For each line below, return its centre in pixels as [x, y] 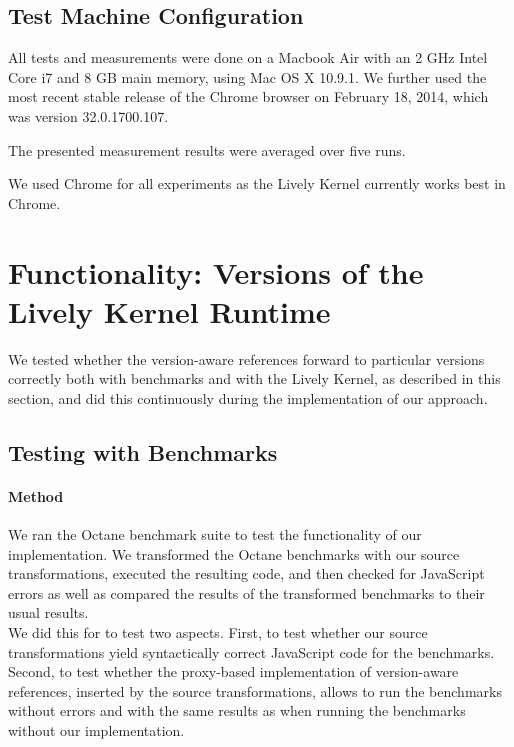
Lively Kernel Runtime [169, 310]
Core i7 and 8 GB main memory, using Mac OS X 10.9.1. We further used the [247, 76]
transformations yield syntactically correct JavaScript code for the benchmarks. [251, 651]
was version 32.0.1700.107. [88, 115]
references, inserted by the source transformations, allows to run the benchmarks [255, 690]
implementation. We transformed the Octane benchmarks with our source [234, 553]
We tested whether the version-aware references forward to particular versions [246, 358]
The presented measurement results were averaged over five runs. [207, 149]
